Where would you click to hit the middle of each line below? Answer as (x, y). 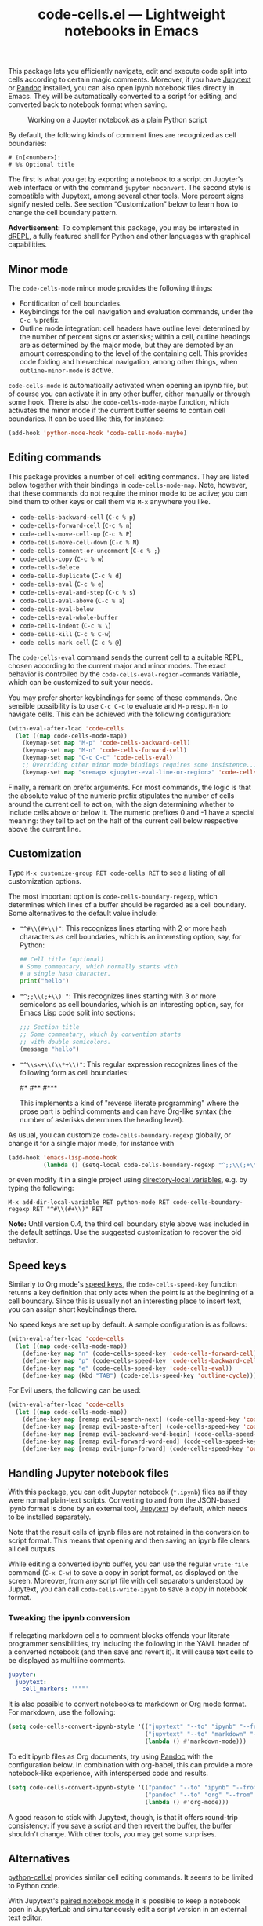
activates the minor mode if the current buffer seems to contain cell (117, 410)
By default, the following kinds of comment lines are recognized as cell (122, 135)
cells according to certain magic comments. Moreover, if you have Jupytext (130, 79)
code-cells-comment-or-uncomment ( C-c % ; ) (90, 550)
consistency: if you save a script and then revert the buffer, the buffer (120, 1825)
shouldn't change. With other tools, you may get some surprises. (112, 1834)
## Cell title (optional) (61, 959)
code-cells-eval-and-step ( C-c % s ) (77, 591)
